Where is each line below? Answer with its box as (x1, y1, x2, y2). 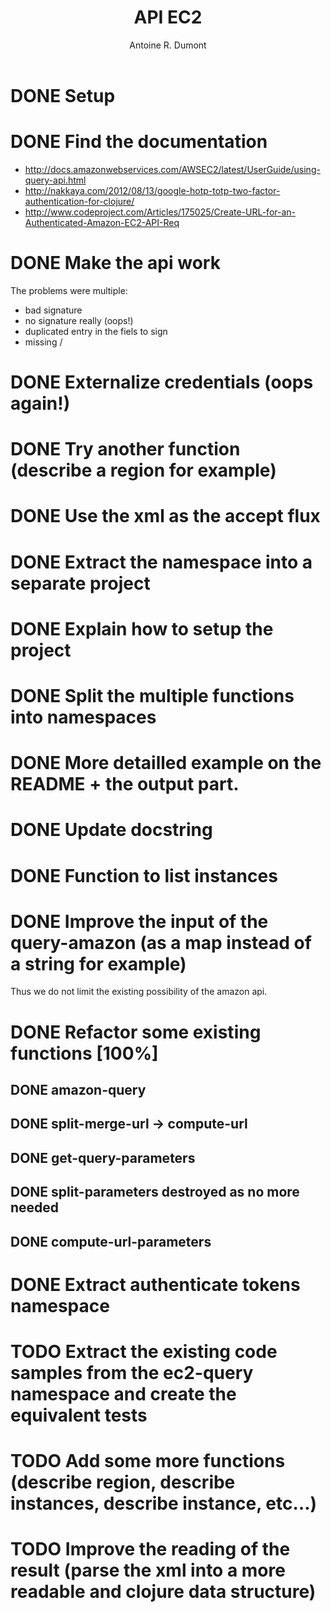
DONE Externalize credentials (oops (10, 371, 314, 393)
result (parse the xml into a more (10, 1559, 286, 1582)
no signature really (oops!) (24, 314, 134, 326)
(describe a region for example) (10, 459, 277, 482)
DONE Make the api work (10, 252, 221, 275)
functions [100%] (10, 1042, 159, 1065)
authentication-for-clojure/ (24, 195, 135, 207)
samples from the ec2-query (10, 1361, 254, 1384)
